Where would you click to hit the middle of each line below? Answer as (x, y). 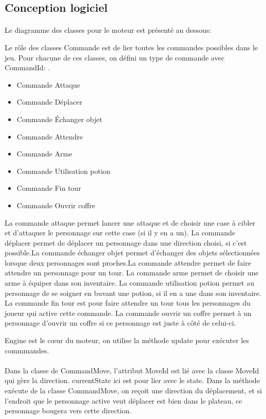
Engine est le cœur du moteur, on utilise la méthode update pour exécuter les (127, 340)
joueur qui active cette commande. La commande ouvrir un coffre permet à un (128, 313)
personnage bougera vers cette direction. (68, 411)
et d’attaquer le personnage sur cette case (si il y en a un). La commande (120, 233)
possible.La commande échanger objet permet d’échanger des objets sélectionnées (132, 253)
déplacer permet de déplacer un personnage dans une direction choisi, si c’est (126, 242)
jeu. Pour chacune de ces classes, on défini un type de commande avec (115, 57)
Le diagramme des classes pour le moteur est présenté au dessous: (108, 30)
